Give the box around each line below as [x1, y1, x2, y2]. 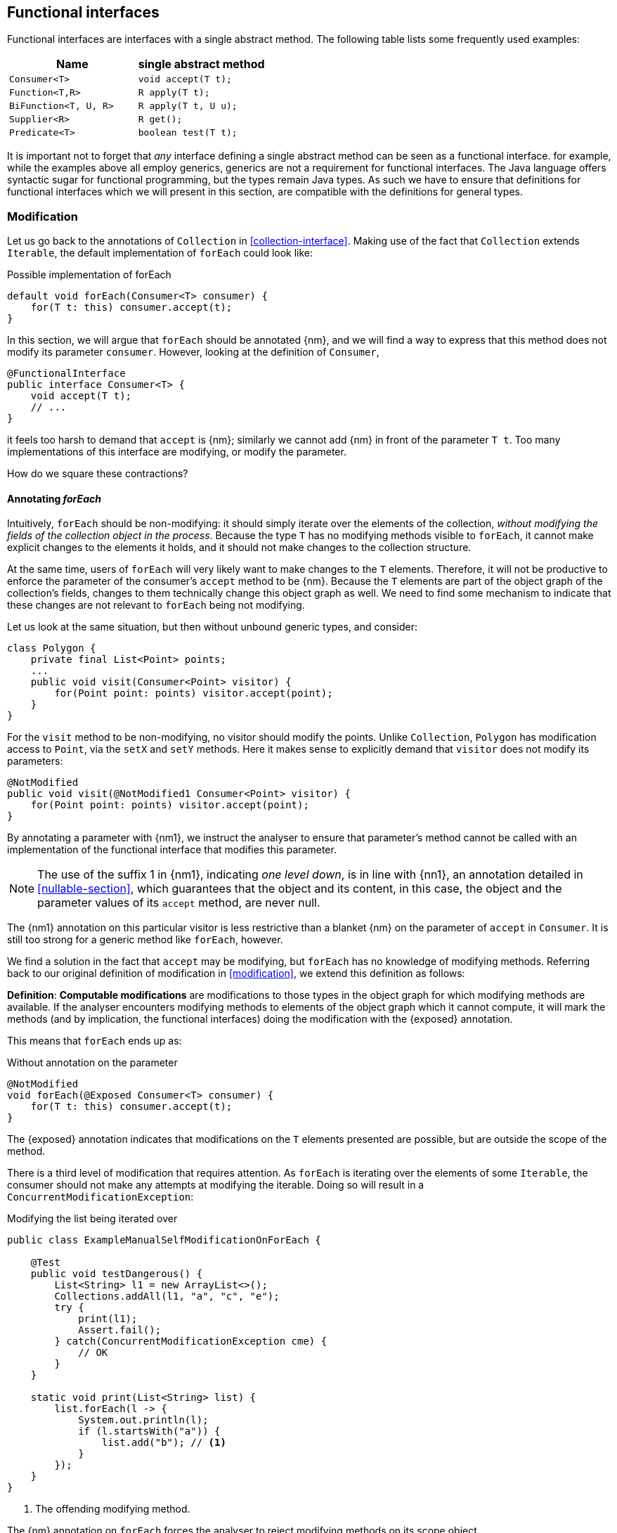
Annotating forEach [7, 492, 101, 505]
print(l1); [78, 1313, 138, 1325]
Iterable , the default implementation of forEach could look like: [7, 247, 313, 259]
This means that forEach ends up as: [7, 1035, 182, 1047]
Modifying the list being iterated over [7, 1212, 178, 1225]
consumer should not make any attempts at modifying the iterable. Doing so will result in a [7, 1179, 424, 1191]
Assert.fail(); [78, 1324, 162, 1336]
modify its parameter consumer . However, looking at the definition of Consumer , [7, 346, 379, 358]
